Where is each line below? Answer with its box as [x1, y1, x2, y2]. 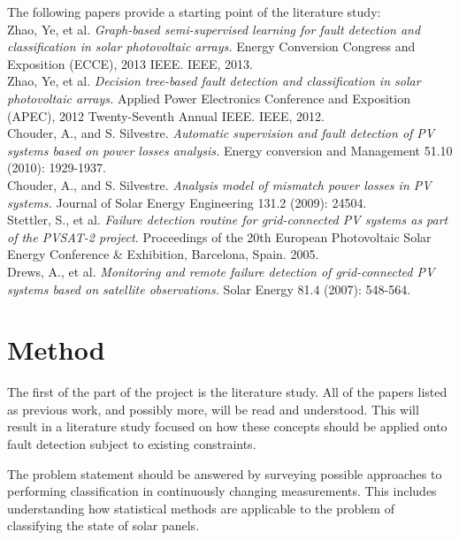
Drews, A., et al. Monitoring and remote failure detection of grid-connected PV [7, 262, 435, 280]
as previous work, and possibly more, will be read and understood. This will [7, 399, 419, 418]
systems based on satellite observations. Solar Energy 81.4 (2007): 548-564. [7, 279, 411, 298]
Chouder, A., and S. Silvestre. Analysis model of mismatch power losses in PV [7, 175, 432, 194]
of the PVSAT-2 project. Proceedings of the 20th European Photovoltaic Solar [7, 227, 432, 246]
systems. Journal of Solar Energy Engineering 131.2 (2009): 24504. [7, 193, 367, 211]
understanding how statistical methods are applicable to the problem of [7, 498, 394, 517]
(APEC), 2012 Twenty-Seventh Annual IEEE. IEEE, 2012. [7, 106, 325, 125]
